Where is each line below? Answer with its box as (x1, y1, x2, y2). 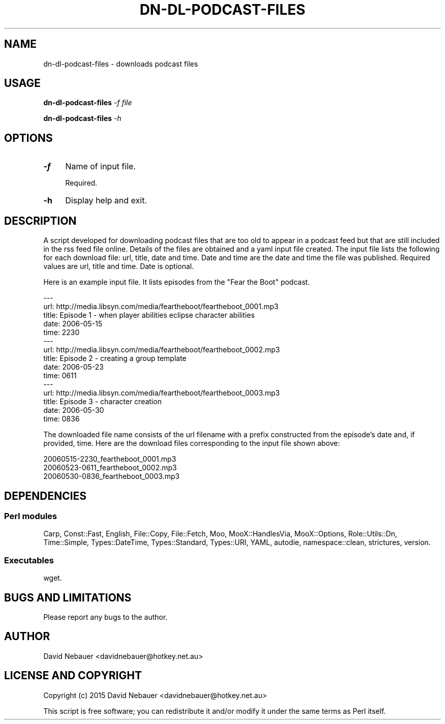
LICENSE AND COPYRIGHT (4, 669, 142, 682)
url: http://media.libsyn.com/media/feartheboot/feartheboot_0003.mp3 (43, 388, 280, 398)
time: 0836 (43, 414, 80, 424)
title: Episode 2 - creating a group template (43, 354, 187, 363)
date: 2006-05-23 (43, 363, 104, 372)
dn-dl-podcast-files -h (43, 114, 121, 123)
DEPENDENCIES (4, 489, 87, 502)
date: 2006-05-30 (43, 406, 104, 415)
